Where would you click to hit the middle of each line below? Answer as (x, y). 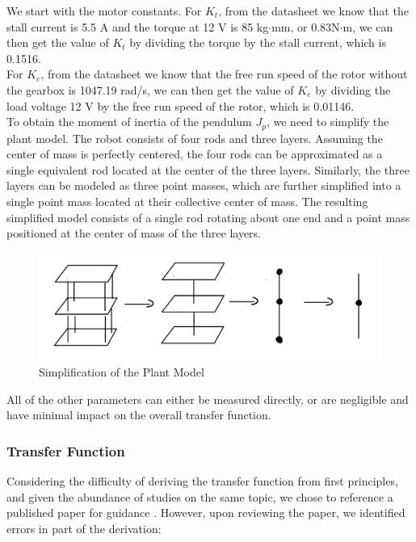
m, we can (368, 26)
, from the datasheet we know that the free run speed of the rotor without (224, 74)
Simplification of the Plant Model (122, 372)
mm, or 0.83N (306, 26)
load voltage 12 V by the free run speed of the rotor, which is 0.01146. (181, 105)
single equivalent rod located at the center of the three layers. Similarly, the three (208, 169)
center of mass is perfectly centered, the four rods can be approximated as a (195, 154)
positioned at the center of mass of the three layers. (134, 233)
